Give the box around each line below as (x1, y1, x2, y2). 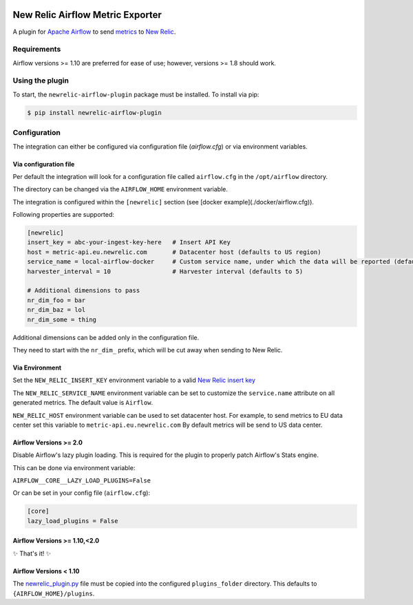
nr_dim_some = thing (27, 315, 96, 323)
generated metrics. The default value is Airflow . (12, 399, 153, 407)
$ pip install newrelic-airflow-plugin (27, 109, 162, 116)
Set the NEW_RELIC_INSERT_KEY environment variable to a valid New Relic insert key (12, 376, 256, 385)
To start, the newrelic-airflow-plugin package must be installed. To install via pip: (12, 90, 260, 98)
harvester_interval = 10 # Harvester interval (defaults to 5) (27, 267, 304, 275)
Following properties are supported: (12, 211, 115, 219)
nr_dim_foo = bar (27, 296, 86, 304)
